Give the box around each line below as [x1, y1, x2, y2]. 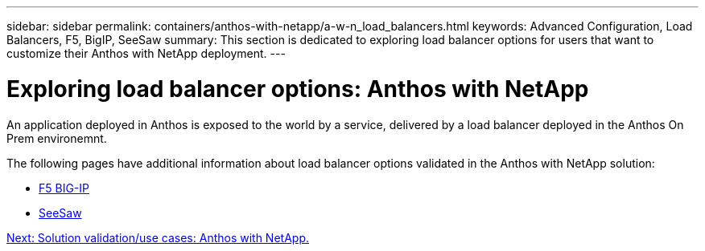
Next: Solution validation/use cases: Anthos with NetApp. [6, 230, 309, 245]
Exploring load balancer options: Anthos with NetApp [6, 75, 589, 103]
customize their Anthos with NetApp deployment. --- [6, 47, 286, 60]
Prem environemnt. [6, 131, 107, 145]
